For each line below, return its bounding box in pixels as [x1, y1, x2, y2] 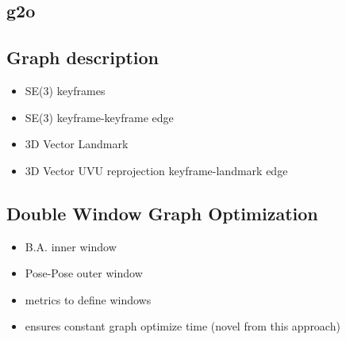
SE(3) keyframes [25, 82, 106, 98]
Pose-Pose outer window [25, 265, 143, 281]
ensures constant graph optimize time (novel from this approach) [25, 318, 340, 334]
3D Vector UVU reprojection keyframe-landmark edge [25, 162, 288, 178]
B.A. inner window [25, 238, 117, 254]
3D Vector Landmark [25, 136, 129, 152]
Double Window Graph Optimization [6, 201, 318, 225]
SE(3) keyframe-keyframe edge [25, 109, 174, 125]
